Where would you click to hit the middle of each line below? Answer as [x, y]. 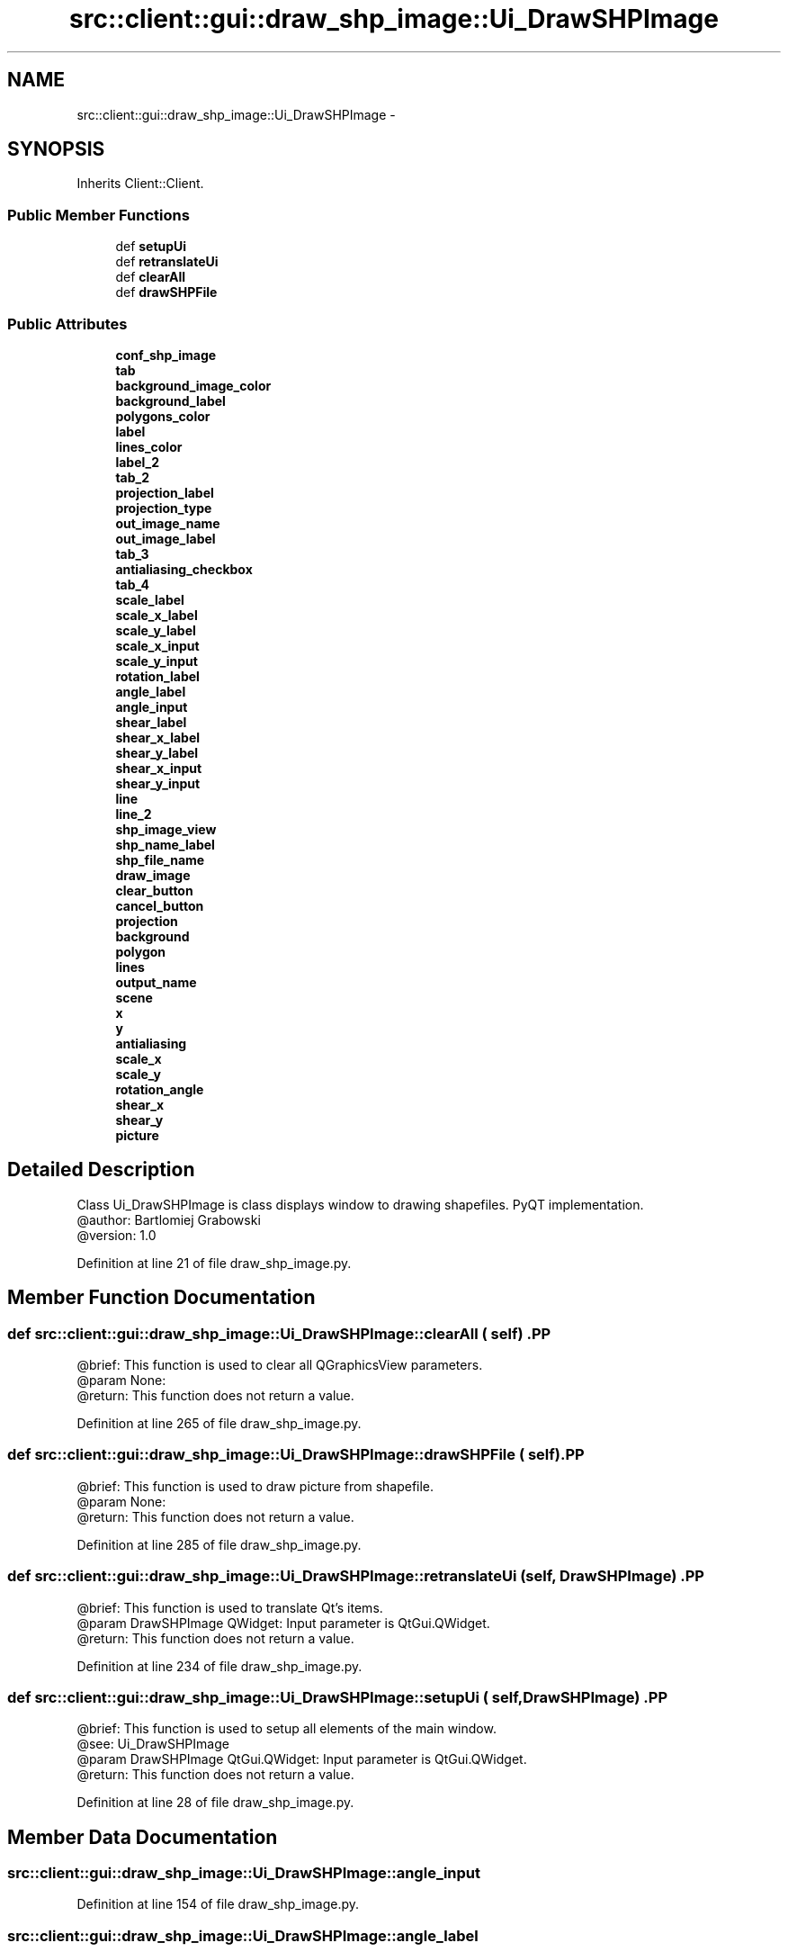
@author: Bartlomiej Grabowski [169, 1219]
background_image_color [193, 385]
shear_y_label [157, 752]
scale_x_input [157, 645]
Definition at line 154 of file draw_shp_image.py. [218, 1904]
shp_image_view [166, 829]
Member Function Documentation [161, 1298]
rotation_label [157, 676]
